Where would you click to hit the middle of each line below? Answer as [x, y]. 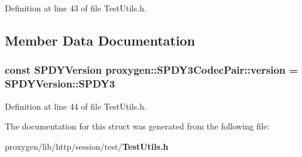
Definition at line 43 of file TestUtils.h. [76, 8]
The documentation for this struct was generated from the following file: [137, 126]
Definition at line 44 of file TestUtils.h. [76, 106]
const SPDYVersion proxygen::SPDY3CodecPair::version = [152, 70]
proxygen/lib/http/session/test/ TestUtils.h [87, 146]
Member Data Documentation [100, 40]
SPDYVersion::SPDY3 [60, 84]
